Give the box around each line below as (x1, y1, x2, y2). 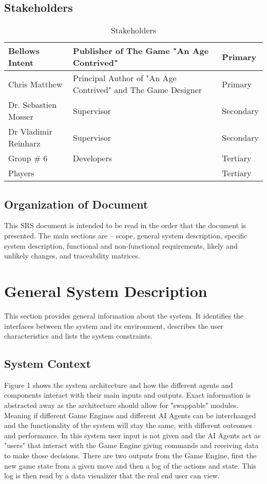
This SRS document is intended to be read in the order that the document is (4, 220, 246, 231)
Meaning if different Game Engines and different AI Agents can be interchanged (4, 409, 256, 420)
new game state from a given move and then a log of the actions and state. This (4, 460, 256, 471)
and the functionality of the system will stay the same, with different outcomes (4, 420, 252, 431)
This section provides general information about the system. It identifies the (4, 310, 244, 321)
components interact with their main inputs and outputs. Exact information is (4, 389, 251, 400)
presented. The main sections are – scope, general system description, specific (4, 230, 247, 240)
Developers (73, 152, 112, 164)
